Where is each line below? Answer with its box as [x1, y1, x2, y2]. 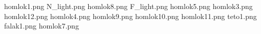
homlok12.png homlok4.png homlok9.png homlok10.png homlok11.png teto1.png [4, 10, 257, 21]
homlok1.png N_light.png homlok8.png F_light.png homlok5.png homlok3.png [4, 1, 253, 11]
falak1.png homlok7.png [4, 20, 79, 31]
